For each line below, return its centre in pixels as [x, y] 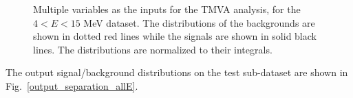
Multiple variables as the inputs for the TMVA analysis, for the [167, 9]
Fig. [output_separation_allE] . [72, 85]
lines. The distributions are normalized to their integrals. [153, 49]
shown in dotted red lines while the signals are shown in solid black [175, 36]
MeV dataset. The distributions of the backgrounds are [199, 22]
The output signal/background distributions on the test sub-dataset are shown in [177, 72]
